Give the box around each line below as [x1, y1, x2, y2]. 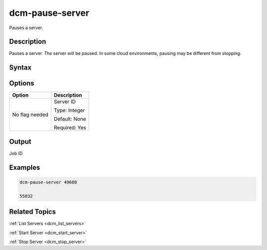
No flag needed [12, 111, 49, 118]
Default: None [53, 116, 87, 123]
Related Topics [9, 208, 56, 216]
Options [9, 79, 35, 87]
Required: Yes [53, 124, 87, 131]
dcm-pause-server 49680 [19, 179, 78, 185]
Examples [9, 163, 41, 171]
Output [9, 137, 32, 146]
